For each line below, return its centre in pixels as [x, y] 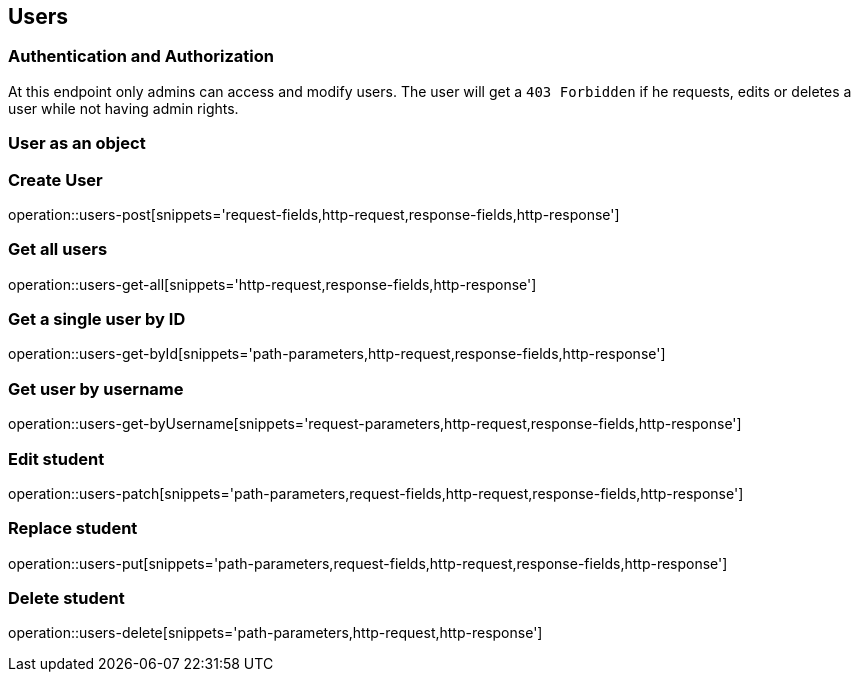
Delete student [66, 598]
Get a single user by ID [97, 319]
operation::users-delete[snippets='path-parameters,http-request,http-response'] [275, 633]
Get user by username [96, 388]
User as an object [77, 143]
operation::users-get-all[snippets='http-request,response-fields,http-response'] [272, 284]
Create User [55, 179]
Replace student [73, 528]
